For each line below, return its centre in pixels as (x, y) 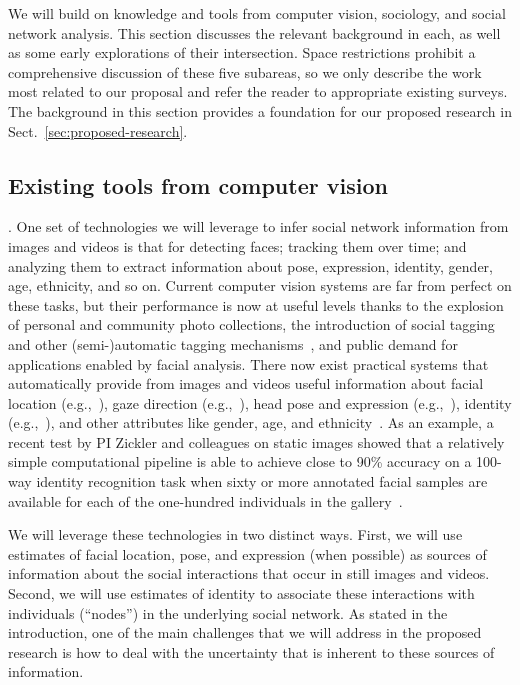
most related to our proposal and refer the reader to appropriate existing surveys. (258, 91)
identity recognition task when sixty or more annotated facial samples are (262, 481)
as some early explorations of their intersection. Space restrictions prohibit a (242, 52)
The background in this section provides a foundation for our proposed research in (260, 110)
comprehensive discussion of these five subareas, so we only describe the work (245, 71)
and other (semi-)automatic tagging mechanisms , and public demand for (233, 343)
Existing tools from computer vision (198, 184)
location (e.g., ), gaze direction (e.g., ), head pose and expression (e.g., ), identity (260, 402)
